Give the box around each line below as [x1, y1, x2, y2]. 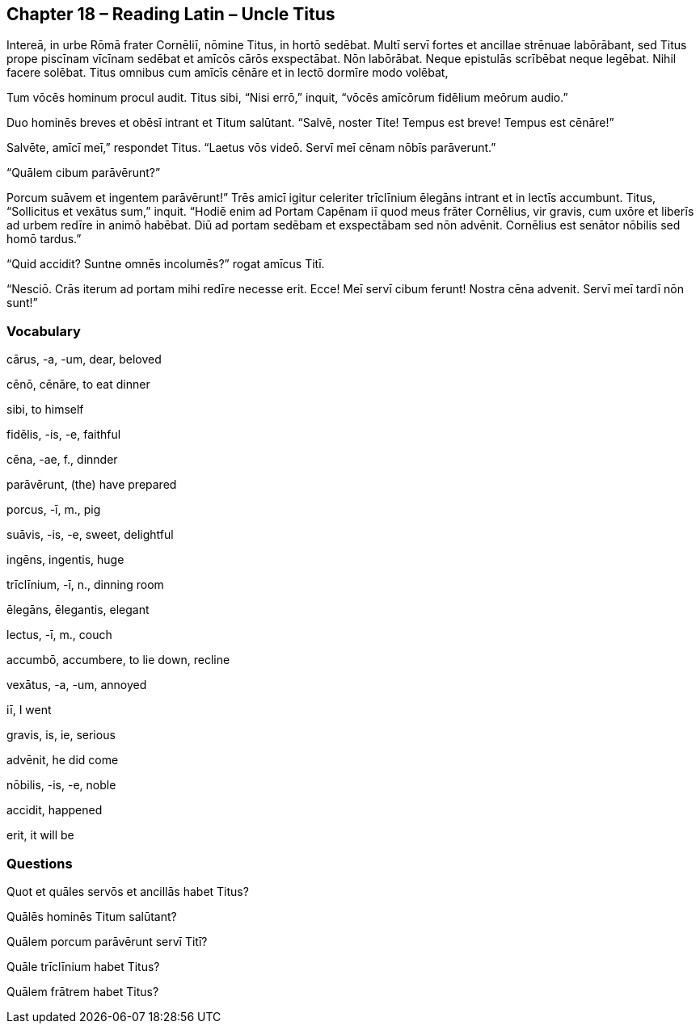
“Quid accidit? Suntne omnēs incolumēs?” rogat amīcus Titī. [6, 257, 325, 271]
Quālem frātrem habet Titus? [6, 984, 159, 998]
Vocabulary [6, 322, 81, 339]
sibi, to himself [6, 402, 84, 417]
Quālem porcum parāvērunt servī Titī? [6, 934, 208, 948]
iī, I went [6, 703, 52, 717]
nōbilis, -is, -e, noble [6, 778, 116, 792]
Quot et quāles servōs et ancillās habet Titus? [6, 884, 249, 898]
